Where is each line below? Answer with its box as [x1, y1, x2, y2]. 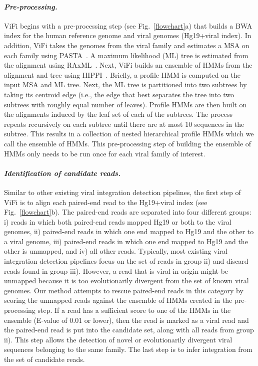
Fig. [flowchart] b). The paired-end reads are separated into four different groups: [4, 207, 251, 217]
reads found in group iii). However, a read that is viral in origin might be [4, 265, 228, 276]
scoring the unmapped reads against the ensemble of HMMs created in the [4, 295, 232, 305]
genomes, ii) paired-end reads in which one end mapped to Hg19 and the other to [4, 226, 254, 237]
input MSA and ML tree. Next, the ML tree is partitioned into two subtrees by [4, 79, 247, 90]
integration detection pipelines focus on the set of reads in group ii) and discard [4, 256, 248, 266]
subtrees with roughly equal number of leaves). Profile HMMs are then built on [4, 99, 247, 109]
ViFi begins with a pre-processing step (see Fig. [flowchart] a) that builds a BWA [4, 20, 252, 31]
